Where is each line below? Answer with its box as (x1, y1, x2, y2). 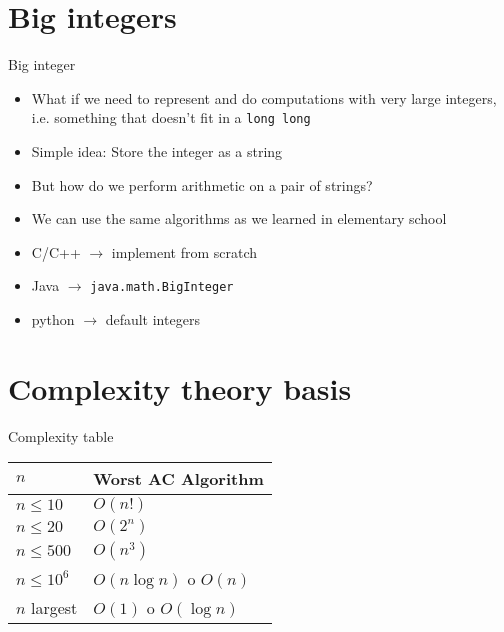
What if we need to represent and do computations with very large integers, (31, 87, 497, 108)
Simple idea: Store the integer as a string (31, 140, 283, 161)
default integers (105, 309, 200, 329)
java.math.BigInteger (90, 280, 234, 295)
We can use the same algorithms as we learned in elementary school (31, 208, 447, 229)
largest (30, 596, 78, 620)
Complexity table (8, 425, 114, 446)
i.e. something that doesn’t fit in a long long (31, 107, 311, 128)
